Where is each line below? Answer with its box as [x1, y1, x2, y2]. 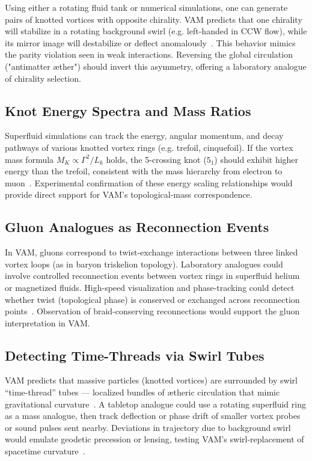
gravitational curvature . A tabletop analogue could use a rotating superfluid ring [5, 397, 306, 410]
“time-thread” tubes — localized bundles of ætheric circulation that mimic [5, 386, 280, 398]
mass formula [5, 153, 54, 165]
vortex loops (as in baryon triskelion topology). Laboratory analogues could [5, 257, 283, 270]
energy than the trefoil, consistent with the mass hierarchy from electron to [5, 165, 283, 177]
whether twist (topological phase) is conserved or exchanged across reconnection [5, 293, 300, 305]
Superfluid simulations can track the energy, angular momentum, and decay [5, 129, 284, 142]
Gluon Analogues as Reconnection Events [5, 218, 269, 236]
